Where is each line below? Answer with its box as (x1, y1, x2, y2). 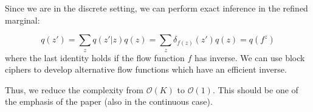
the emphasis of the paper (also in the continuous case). (5, 95, 213, 108)
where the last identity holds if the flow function (5, 51, 185, 64)
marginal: (5, 13, 40, 26)
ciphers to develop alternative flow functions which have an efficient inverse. (5, 63, 287, 76)
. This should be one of (212, 83, 298, 96)
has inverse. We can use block (194, 51, 305, 64)
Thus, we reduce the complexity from (5, 83, 144, 96)
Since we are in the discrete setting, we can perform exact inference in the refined (5, 2, 308, 14)
